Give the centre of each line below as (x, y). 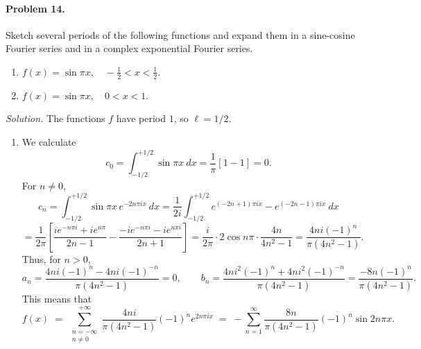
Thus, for (41, 258)
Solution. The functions (55, 118)
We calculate (49, 142)
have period (141, 118)
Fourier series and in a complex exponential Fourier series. (129, 48)
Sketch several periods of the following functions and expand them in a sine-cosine (180, 34)
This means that (57, 298)
